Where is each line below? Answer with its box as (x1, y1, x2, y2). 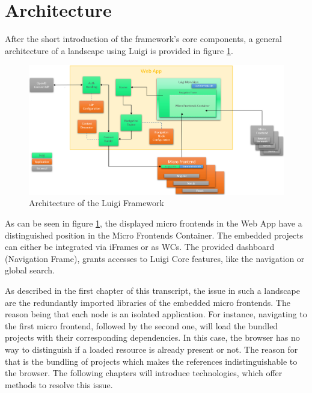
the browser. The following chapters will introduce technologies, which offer (5, 367, 283, 379)
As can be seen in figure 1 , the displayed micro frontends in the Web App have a (5, 217, 302, 230)
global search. (5, 264, 55, 276)
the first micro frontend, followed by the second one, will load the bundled (5, 319, 278, 332)
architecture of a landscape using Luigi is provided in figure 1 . (5, 44, 233, 56)
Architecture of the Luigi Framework (29, 196, 164, 209)
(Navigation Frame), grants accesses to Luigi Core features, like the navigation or (5, 252, 305, 264)
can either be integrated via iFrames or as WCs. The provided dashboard (5, 240, 275, 253)
